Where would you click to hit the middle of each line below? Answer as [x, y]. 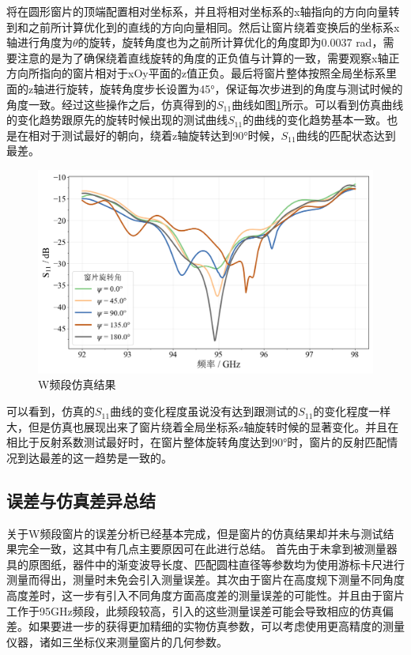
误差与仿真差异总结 [81, 500]
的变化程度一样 [352, 411]
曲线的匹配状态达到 [346, 135]
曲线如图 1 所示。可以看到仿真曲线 [318, 104]
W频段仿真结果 [77, 384]
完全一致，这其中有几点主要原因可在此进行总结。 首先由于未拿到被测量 [202, 549]
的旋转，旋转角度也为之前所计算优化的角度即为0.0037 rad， [230, 42]
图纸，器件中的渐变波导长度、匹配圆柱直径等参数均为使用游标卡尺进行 [222, 564]
